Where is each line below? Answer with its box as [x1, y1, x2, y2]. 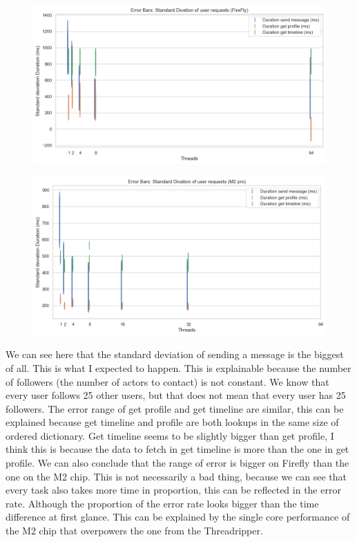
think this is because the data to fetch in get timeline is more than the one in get [6, 442, 349, 456]
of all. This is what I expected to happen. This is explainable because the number [6, 360, 351, 375]
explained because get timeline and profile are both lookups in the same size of [6, 415, 339, 429]
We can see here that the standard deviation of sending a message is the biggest [6, 347, 344, 362]
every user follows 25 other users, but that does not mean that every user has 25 [6, 388, 346, 402]
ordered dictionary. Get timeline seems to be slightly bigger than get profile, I [6, 428, 334, 442]
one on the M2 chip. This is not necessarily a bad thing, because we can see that [6, 469, 347, 483]
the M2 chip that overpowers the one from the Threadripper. [6, 523, 263, 538]
